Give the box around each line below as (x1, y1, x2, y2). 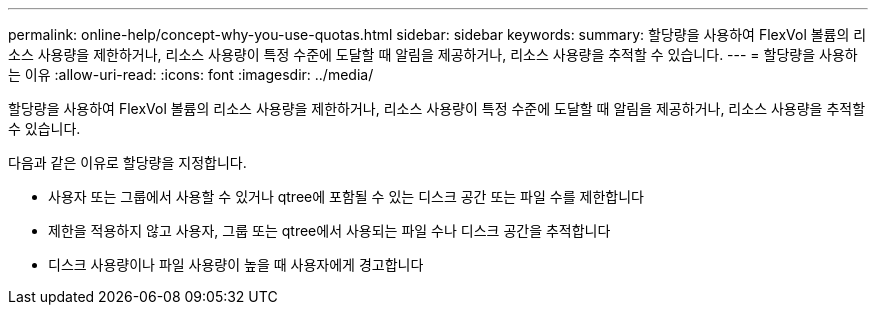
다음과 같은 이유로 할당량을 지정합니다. (8, 154, 247, 171)
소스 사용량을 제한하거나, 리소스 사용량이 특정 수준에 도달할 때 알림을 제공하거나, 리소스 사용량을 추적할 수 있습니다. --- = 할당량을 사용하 (8, 46, 858, 63)
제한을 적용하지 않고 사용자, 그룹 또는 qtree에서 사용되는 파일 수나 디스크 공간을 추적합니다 (48, 222, 611, 239)
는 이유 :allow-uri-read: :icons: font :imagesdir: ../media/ (8, 66, 374, 83)
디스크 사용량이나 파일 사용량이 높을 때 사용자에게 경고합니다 (48, 256, 424, 273)
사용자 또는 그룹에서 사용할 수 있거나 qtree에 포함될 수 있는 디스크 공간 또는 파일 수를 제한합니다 (48, 188, 644, 205)
